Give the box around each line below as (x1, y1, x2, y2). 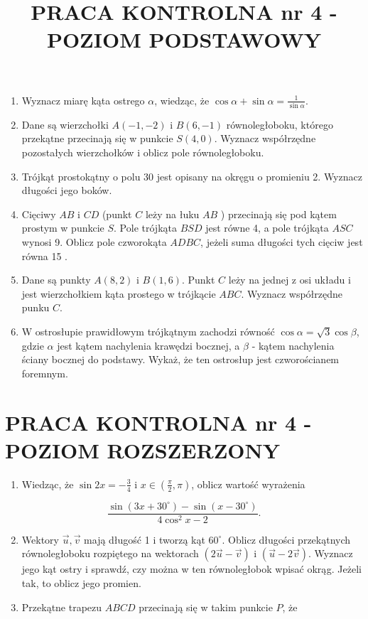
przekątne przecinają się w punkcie (21, 131, 173, 146)
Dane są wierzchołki (21, 117, 109, 131)
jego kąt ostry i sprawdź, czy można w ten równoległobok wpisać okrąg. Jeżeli (21, 561, 362, 576)
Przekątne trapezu (21, 599, 102, 614)
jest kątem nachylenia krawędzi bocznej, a (57, 338, 240, 352)
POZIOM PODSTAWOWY (46, 25, 322, 54)
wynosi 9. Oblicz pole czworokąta (21, 235, 167, 249)
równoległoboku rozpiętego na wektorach (21, 546, 199, 561)
